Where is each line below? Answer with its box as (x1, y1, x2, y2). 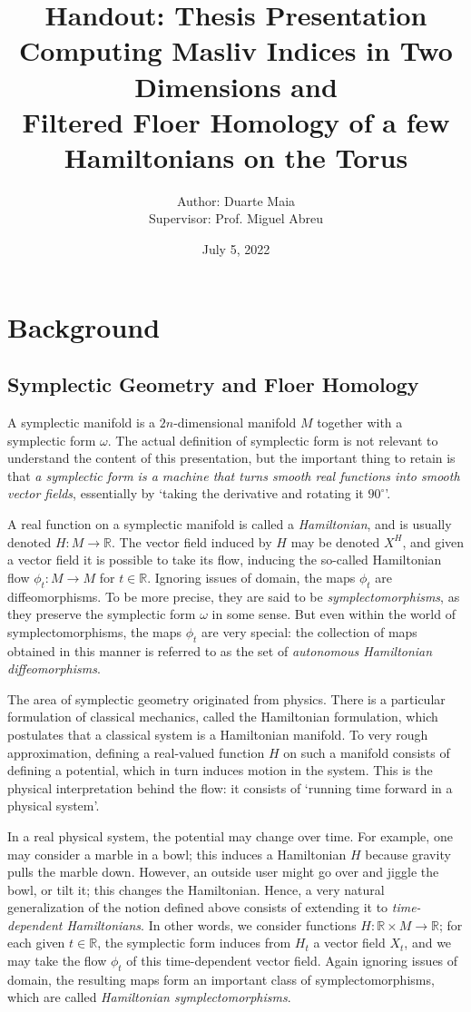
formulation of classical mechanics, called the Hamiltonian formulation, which (7, 707, 438, 726)
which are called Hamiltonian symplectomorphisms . (7, 987, 291, 1007)
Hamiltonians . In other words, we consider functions (66, 915, 357, 934)
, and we (404, 933, 452, 952)
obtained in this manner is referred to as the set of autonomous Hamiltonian (7, 641, 433, 660)
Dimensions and (134, 67, 338, 104)
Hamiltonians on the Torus (64, 138, 408, 175)
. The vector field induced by (112, 532, 272, 551)
